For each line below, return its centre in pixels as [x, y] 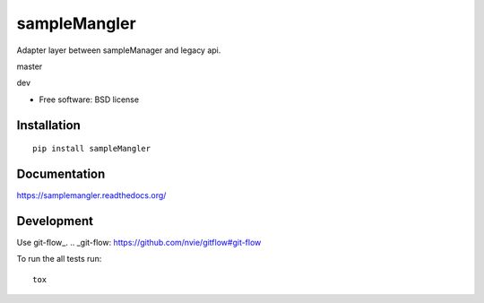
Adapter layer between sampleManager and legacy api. [119, 50]
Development [55, 221]
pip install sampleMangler [92, 149]
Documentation [61, 173]
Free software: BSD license [89, 100]
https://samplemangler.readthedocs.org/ [91, 195]
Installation [48, 125]
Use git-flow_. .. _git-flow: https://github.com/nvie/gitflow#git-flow [139, 242]
